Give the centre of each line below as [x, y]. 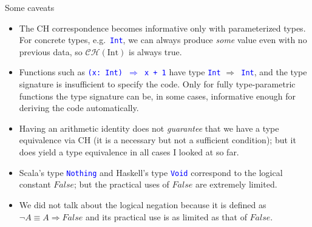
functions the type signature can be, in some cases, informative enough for [157, 96]
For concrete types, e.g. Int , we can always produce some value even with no [163, 40]
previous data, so [51, 51]
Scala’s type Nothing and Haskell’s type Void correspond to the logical [151, 172]
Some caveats [30, 7]
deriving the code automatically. [79, 108]
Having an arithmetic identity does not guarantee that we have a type [149, 128]
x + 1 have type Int [182, 72]
